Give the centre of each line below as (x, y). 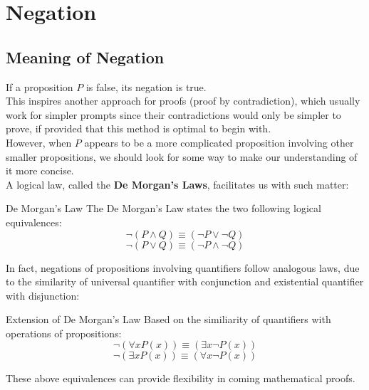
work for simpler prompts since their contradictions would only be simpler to (173, 114)
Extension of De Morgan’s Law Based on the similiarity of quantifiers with (168, 319)
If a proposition (40, 86)
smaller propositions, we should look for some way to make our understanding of (182, 156)
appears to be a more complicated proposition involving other (219, 142)
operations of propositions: (64, 333)
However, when (39, 142)
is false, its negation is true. (146, 86)
